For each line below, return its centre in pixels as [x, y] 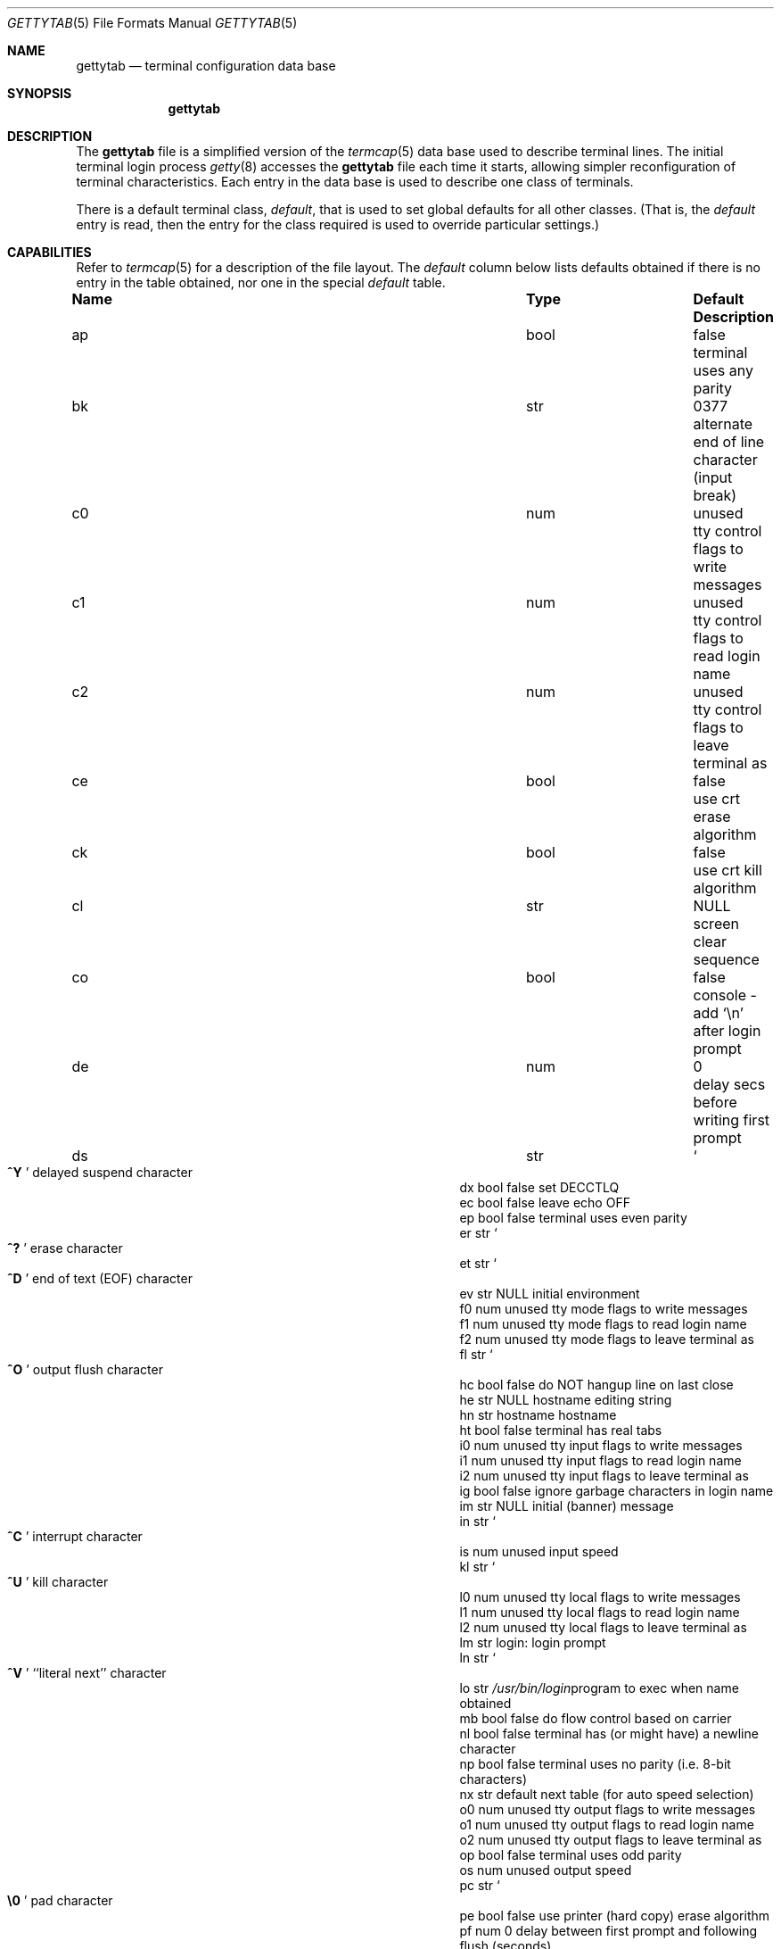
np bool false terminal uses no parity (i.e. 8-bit [595, 1764]
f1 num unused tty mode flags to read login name [603, 1324]
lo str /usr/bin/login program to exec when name [599, 1688]
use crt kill [728, 870]
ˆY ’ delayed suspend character [100, 1172]
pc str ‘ [480, 1885]
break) [715, 495]
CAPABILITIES [49, 252]
